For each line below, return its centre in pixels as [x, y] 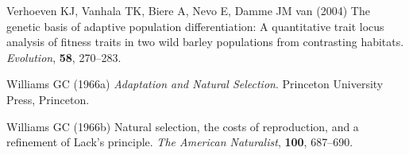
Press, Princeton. [48, 99]
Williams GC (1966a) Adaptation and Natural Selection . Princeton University [195, 84]
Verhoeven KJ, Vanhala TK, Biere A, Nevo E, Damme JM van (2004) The [188, 10]
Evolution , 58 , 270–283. [64, 57]
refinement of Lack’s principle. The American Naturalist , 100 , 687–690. [180, 142]
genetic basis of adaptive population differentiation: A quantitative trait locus [195, 26]
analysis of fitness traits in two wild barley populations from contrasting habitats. [205, 42]
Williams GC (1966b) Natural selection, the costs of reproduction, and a [183, 126]
